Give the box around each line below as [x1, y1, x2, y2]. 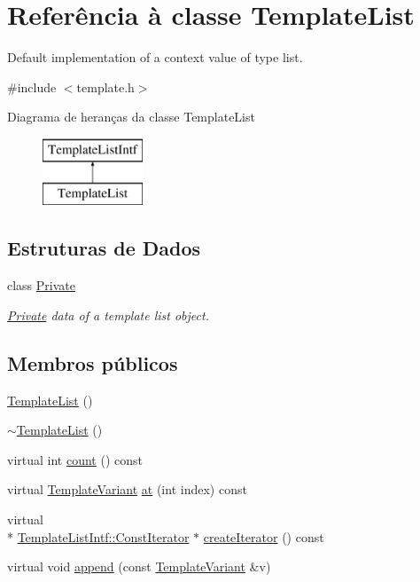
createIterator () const [203, 527, 324, 546]
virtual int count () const [7, 450, 143, 468]
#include [7, 77, 57, 96]
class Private [7, 276, 75, 295]
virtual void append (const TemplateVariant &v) [7, 557, 271, 576]
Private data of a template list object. [7, 305, 209, 324]
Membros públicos [7, 349, 178, 376]
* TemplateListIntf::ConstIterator [7, 527, 190, 546]
